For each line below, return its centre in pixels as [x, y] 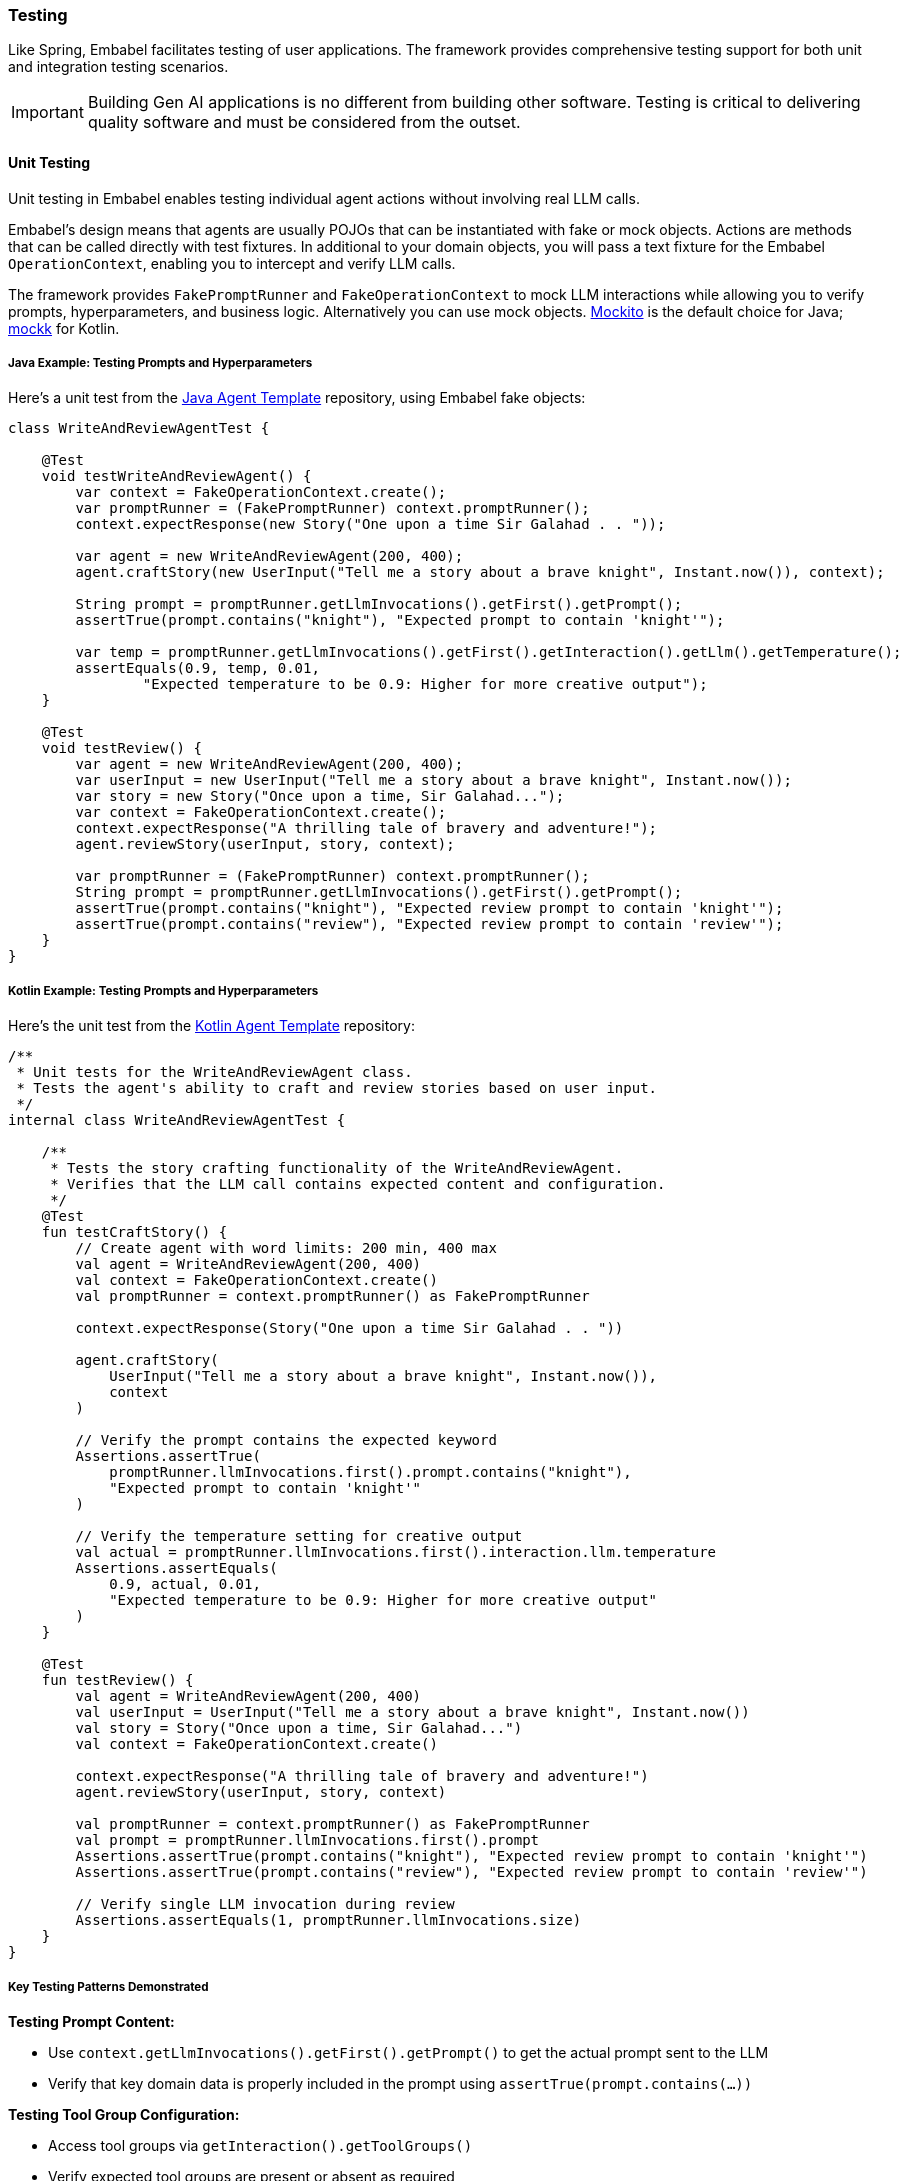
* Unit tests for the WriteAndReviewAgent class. [214, 1072]
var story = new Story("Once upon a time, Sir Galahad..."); [320, 796]
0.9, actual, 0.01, [185, 1584]
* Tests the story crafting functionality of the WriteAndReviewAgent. [337, 1168]
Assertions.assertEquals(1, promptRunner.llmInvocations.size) [328, 1920]
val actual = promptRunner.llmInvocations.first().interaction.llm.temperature [396, 1552]
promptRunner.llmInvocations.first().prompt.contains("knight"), [370, 1472]
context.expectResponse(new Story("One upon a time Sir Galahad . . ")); [370, 524]
